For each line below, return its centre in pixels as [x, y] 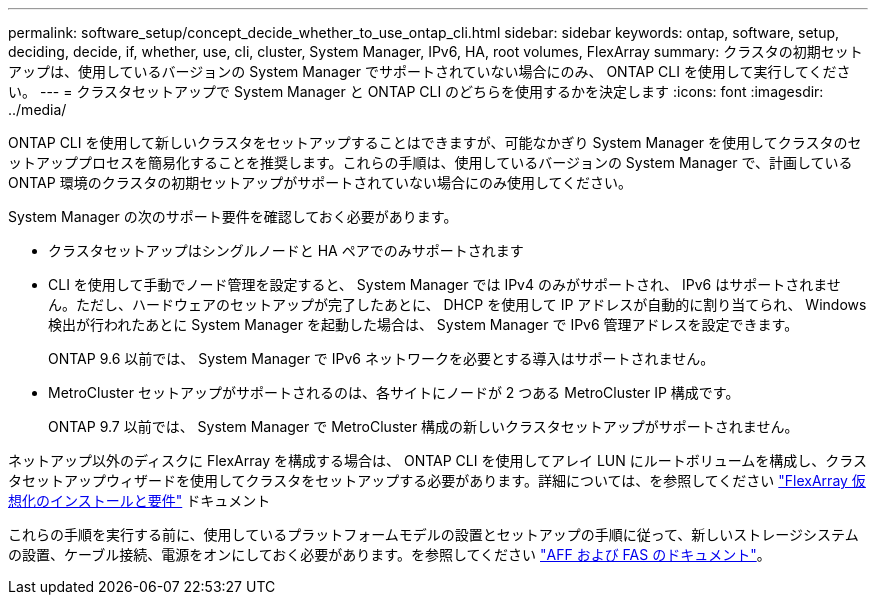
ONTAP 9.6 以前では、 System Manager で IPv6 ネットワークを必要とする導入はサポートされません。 [381, 358]
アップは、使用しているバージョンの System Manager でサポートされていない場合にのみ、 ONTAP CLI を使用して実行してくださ [429, 71]
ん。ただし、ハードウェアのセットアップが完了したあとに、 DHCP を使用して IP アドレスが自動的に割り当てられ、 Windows [457, 304]
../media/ [37, 109]
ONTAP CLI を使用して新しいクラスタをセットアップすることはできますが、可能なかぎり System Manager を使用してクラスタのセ [435, 142]
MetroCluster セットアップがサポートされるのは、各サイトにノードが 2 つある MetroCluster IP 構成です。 [394, 392]
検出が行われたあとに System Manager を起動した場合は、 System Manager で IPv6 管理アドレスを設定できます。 [423, 324]
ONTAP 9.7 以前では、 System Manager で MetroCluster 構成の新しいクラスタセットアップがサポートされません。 [423, 426]
